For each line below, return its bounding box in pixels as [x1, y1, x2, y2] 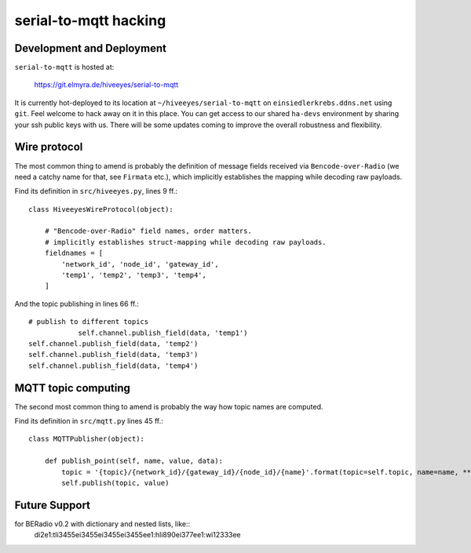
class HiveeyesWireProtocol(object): [28, 205, 174, 213]
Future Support [14, 498, 90, 511]
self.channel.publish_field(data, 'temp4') [28, 361, 199, 370]
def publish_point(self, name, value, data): [44, 457, 224, 466]
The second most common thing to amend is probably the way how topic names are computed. [14, 402, 323, 411]
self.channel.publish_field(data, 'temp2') [28, 340, 199, 348]
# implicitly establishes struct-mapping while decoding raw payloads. [44, 238, 327, 246]
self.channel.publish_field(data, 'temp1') [78, 328, 248, 337]
